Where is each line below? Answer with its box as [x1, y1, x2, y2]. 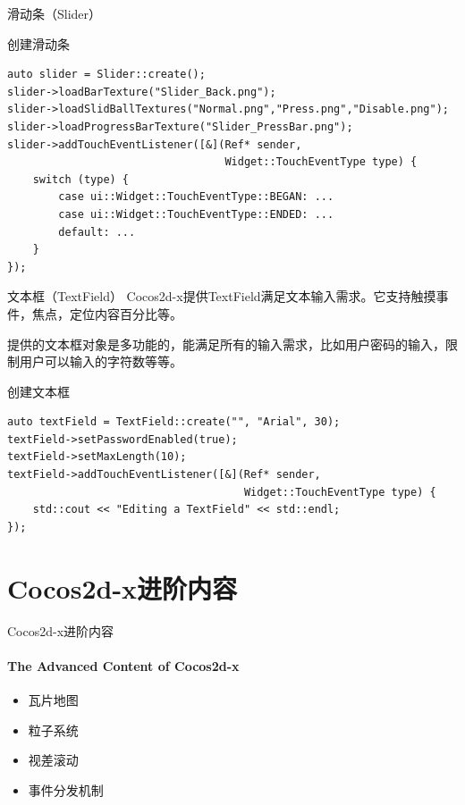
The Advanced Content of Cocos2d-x [7, 656, 240, 675]
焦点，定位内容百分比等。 [31, 304, 182, 323]
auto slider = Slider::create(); [7, 68, 206, 81]
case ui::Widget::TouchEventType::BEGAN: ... [58, 190, 334, 204]
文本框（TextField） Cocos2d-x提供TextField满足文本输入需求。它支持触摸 [7, 287, 436, 306]
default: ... [58, 225, 136, 239]
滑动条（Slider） [7, 4, 102, 22]
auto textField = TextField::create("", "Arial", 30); [7, 415, 341, 429]
